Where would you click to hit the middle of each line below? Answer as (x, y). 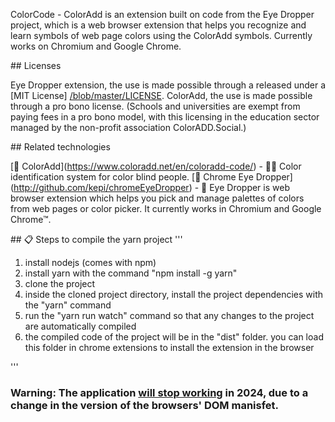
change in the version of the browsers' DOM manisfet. (145, 405)
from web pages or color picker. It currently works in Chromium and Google (166, 208)
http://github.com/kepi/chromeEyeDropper (101, 187)
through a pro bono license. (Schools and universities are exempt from (155, 106)
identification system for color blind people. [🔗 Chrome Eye (132, 177)
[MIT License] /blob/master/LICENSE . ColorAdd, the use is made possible (161, 95)
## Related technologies (60, 147)
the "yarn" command (68, 305)
